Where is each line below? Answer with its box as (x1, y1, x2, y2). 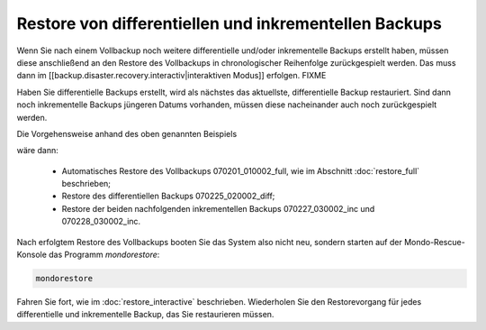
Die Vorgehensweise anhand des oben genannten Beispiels (16, 128, 238, 139)
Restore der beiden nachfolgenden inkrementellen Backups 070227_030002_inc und (61, 203, 375, 214)
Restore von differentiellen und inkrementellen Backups (16, 14, 443, 33)
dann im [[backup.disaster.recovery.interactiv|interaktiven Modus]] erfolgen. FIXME (16, 70, 327, 81)
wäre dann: (16, 145, 58, 156)
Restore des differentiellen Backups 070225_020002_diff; (61, 190, 275, 202)
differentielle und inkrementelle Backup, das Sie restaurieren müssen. (16, 309, 274, 320)
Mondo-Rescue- (403, 236, 465, 247)
